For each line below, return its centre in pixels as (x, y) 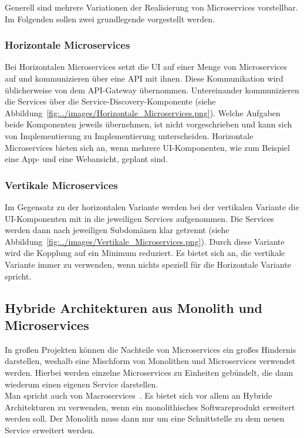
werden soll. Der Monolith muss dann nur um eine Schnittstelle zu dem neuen (145, 418)
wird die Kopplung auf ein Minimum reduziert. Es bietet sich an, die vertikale (145, 253)
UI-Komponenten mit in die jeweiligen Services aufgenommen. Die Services (139, 218)
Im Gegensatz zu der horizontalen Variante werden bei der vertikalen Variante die (152, 206)
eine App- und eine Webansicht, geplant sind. (86, 159)
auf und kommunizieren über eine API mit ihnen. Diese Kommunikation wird (144, 78)
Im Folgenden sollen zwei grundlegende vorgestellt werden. (110, 18)
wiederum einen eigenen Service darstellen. (82, 384)
